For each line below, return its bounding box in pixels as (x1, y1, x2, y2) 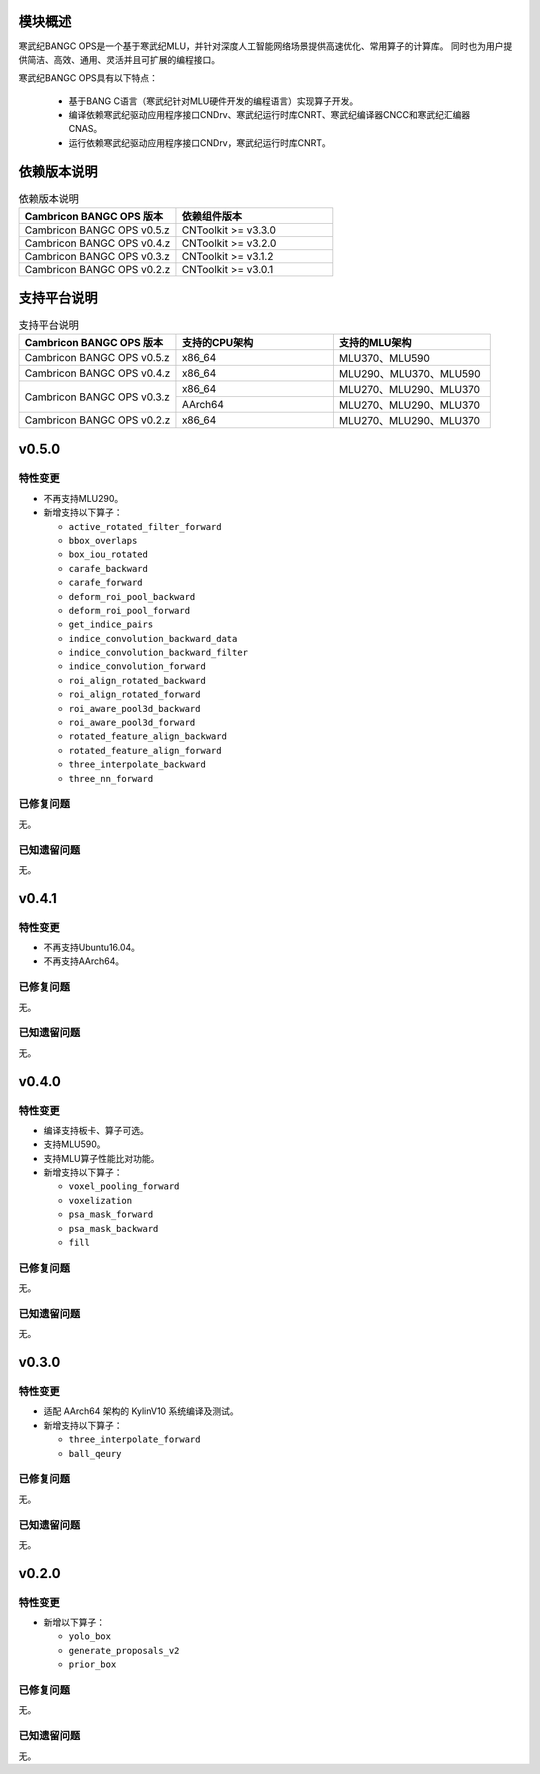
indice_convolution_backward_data (68, 633, 238, 644)
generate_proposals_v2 (68, 1645, 180, 1656)
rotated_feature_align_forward (68, 745, 222, 756)
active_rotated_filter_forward (68, 521, 222, 532)
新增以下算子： (43, 1616, 105, 1629)
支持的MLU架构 (338, 336, 412, 350)
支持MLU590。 (43, 1138, 106, 1150)
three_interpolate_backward (68, 759, 207, 770)
